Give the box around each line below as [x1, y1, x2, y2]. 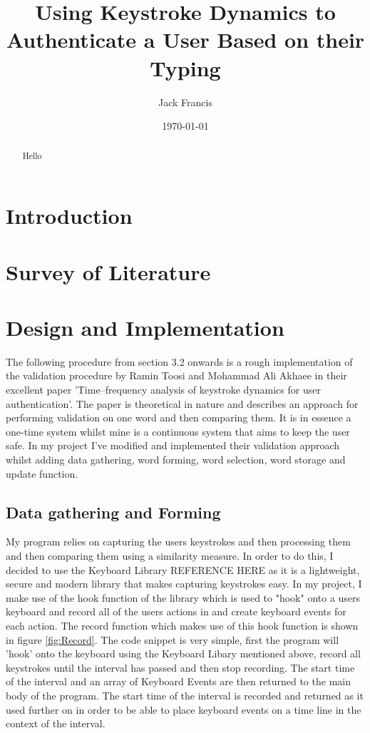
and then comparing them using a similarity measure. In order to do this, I [6, 548, 334, 563]
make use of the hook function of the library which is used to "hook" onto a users [6, 590, 361, 605]
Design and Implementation [6, 312, 284, 342]
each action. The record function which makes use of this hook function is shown [6, 617, 359, 632]
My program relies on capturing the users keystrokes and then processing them [6, 534, 351, 549]
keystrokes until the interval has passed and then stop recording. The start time [6, 660, 355, 675]
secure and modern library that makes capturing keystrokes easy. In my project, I [6, 576, 362, 591]
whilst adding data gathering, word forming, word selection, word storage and [6, 451, 346, 466]
